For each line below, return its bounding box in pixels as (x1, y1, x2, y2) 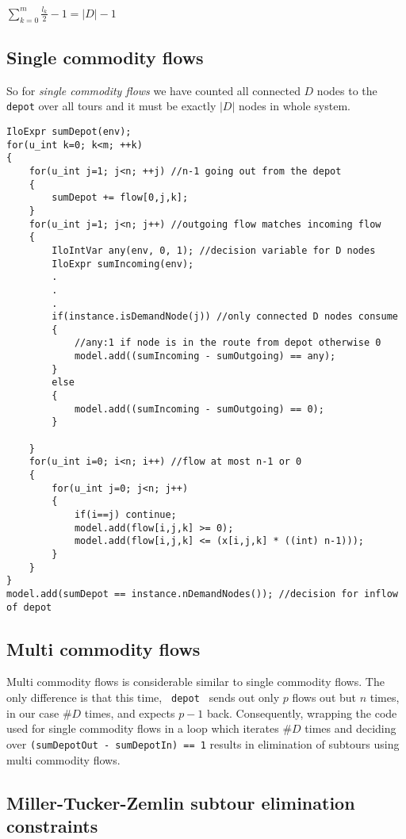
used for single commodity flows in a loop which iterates (6, 720, 279, 737)
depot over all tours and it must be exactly (6, 98, 216, 114)
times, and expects (84, 704, 175, 721)
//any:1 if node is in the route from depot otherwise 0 (74, 337, 381, 349)
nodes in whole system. (238, 98, 350, 114)
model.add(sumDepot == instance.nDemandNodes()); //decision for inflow (6, 588, 398, 600)
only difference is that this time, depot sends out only (6, 689, 280, 706)
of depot (6, 601, 52, 613)
